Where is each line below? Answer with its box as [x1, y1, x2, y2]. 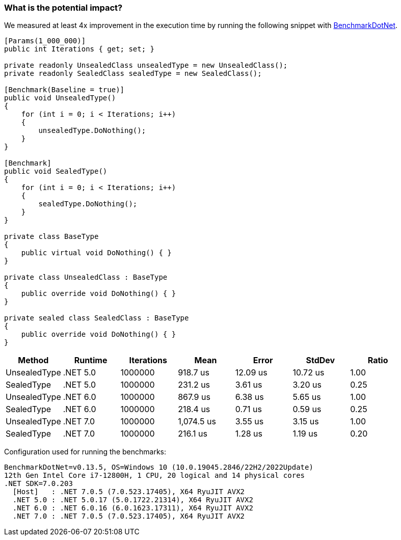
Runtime [74, 355, 108, 366]
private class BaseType [4, 232, 99, 241]
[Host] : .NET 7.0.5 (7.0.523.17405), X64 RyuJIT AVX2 [12, 488, 245, 496]
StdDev [306, 355, 335, 366]
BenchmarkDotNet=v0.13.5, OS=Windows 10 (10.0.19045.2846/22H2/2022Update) [4, 463, 313, 472]
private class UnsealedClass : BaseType [4, 273, 168, 282]
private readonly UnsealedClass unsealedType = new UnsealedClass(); [4, 61, 288, 70]
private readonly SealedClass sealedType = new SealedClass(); [4, 69, 262, 78]
